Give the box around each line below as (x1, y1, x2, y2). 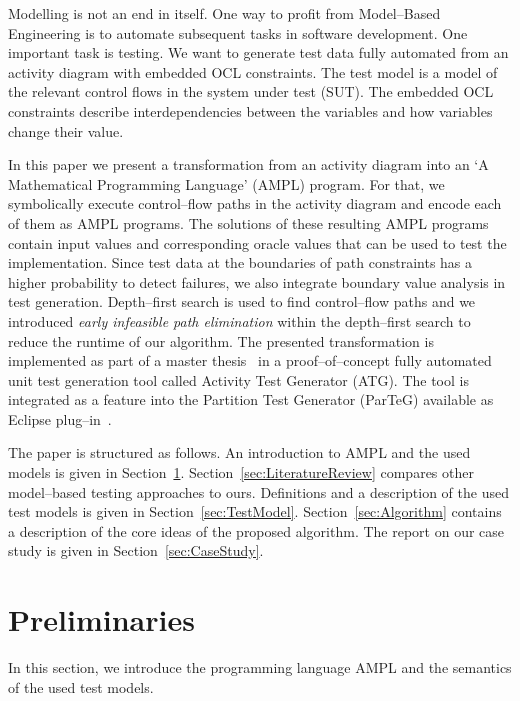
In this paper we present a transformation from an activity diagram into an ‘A (8, 154, 489, 175)
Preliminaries (8, 599, 195, 640)
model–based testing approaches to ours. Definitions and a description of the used (8, 481, 509, 502)
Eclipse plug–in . (8, 408, 112, 429)
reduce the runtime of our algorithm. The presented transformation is (8, 330, 434, 351)
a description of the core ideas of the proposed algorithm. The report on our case (8, 520, 505, 541)
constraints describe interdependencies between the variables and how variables (8, 100, 493, 121)
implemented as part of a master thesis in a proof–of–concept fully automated (8, 350, 492, 371)
